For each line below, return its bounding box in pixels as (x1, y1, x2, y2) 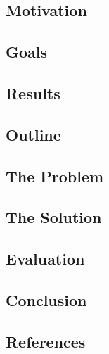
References (6, 330, 86, 352)
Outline (6, 123, 61, 145)
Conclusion (6, 289, 87, 310)
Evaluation (6, 248, 85, 270)
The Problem (6, 165, 104, 187)
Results (6, 82, 60, 103)
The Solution (6, 206, 102, 228)
